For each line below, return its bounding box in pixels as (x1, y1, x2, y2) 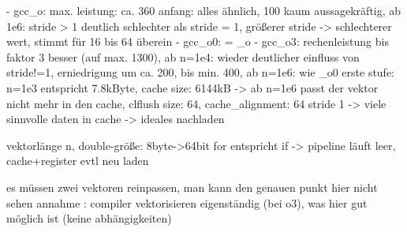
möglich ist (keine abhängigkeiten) (6, 210, 172, 226)
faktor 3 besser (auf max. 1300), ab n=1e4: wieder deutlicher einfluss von (6, 48, 360, 65)
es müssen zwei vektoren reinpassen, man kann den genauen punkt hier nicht (6, 178, 378, 195)
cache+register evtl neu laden (6, 152, 149, 169)
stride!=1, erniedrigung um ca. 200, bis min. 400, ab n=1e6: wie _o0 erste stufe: (6, 64, 395, 80)
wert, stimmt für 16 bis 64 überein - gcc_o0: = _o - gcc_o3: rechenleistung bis (6, 33, 389, 50)
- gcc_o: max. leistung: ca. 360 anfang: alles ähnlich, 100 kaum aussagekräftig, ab (6, 2, 401, 18)
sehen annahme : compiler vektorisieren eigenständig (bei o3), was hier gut (6, 194, 368, 211)
